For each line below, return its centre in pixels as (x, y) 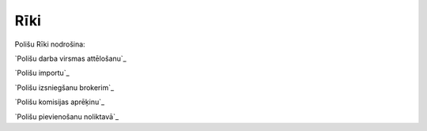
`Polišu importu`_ (42, 73)
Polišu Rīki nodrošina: (50, 44)
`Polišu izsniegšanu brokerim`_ (64, 88)
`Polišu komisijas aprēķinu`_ (60, 102)
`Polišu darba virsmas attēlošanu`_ (70, 58)
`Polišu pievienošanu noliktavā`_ (66, 116)
